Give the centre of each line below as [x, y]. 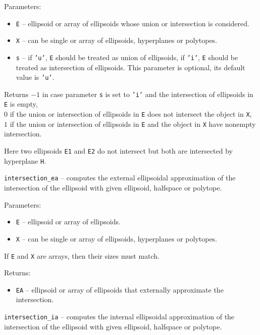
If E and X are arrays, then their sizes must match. [82, 255]
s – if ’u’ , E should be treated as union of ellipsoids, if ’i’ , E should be [127, 57]
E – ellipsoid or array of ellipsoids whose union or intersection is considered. [133, 23]
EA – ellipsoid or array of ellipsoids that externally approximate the [120, 289]
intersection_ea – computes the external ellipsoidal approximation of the [120, 178]
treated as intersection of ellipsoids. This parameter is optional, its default [131, 67]
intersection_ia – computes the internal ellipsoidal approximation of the [119, 316]
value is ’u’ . [35, 77]
